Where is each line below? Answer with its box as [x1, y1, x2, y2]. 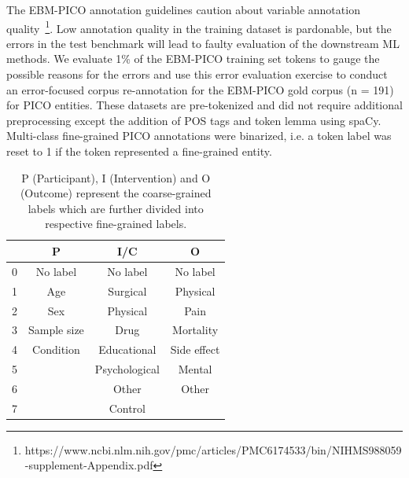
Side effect [170, 341, 220, 358]
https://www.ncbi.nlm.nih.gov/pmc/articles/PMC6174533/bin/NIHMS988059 [24, 441, 402, 458]
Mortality [172, 322, 219, 338]
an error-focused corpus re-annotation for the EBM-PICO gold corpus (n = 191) [6, 81, 394, 97]
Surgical [108, 282, 147, 299]
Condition [32, 341, 80, 358]
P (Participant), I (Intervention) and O [21, 169, 211, 186]
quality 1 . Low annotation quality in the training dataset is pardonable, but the [6, 17, 392, 36]
